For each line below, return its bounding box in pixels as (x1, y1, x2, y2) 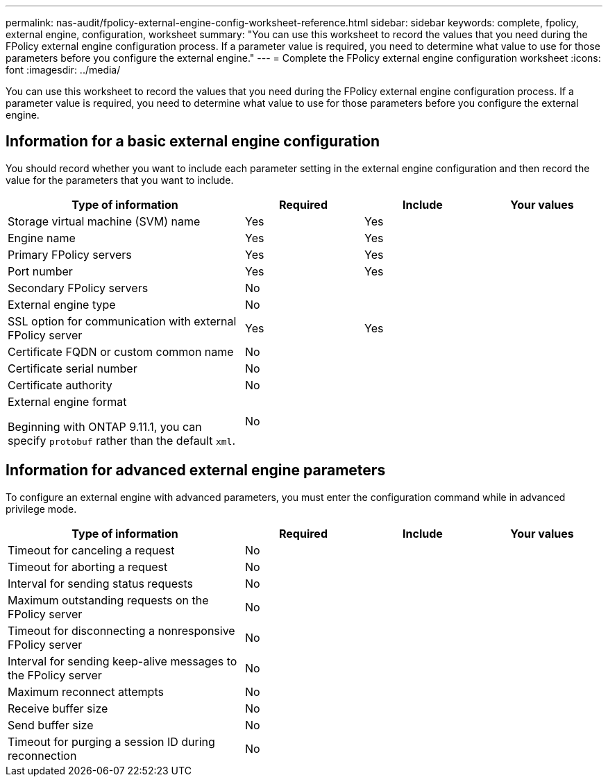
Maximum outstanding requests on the (8, 593, 209, 607)
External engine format (8, 394, 127, 409)
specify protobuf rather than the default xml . (8, 433, 236, 448)
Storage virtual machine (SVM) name (8, 214, 201, 228)
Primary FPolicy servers (8, 247, 132, 262)
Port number (8, 264, 73, 278)
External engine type (8, 297, 116, 312)
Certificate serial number (8, 361, 137, 375)
